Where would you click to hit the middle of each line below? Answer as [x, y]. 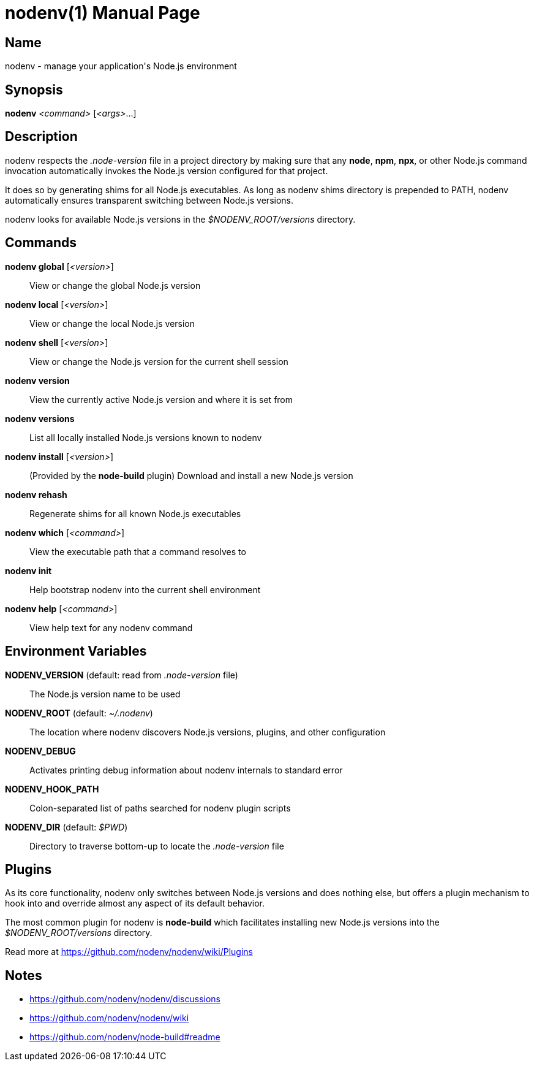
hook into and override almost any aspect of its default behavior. [135, 903]
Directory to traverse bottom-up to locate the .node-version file [157, 846]
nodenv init [28, 570]
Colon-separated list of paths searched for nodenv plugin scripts [160, 808]
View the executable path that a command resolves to [138, 551]
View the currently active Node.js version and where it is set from [161, 399]
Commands [41, 243]
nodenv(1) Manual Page [103, 13]
